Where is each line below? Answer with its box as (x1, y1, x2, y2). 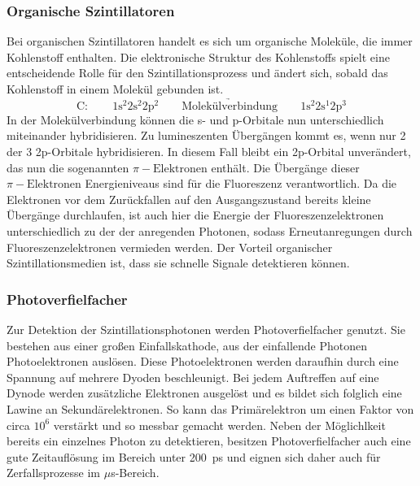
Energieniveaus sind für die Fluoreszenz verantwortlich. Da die (85, 175, 397, 192)
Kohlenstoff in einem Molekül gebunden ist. (7, 80, 224, 97)
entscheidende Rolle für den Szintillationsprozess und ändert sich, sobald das (7, 64, 388, 81)
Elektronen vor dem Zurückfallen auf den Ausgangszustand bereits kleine (7, 190, 371, 207)
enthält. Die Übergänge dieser (211, 158, 360, 176)
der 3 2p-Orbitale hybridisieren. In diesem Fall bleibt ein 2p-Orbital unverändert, (7, 143, 411, 159)
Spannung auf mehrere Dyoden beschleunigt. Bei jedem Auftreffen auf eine (7, 368, 379, 385)
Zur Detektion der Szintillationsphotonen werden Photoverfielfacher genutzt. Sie (7, 320, 405, 337)
